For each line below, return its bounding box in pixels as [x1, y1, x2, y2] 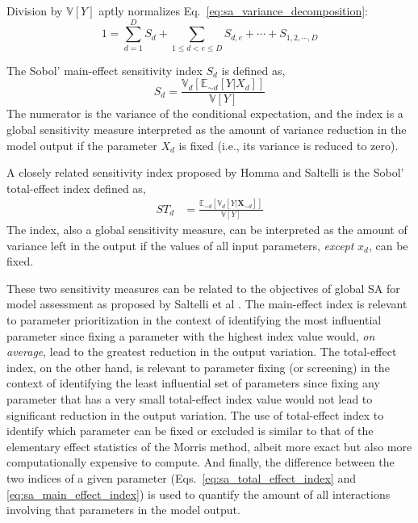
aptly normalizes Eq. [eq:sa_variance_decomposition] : [98, 2, 369, 19]
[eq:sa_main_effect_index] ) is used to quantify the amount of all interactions [6, 485, 391, 502]
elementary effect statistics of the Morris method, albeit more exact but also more [6, 437, 412, 454]
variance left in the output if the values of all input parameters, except [6, 236, 354, 253]
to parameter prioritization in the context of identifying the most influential [6, 311, 382, 328]
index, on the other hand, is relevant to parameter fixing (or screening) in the [6, 358, 390, 375]
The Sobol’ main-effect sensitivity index [6, 61, 203, 78]
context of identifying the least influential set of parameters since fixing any [6, 374, 380, 391]
